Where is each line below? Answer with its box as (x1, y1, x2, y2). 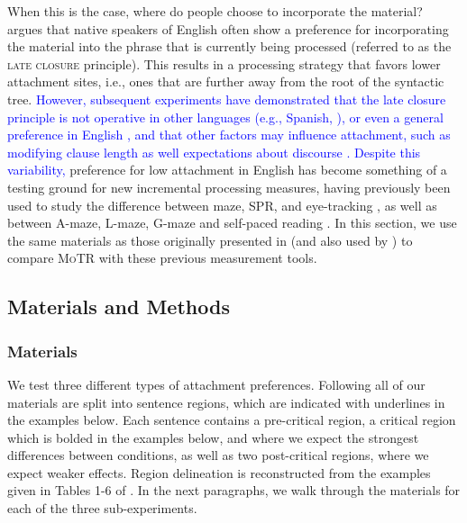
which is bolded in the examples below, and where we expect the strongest (7, 428, 419, 446)
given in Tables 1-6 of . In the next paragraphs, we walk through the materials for (7, 481, 461, 500)
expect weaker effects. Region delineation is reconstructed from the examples (7, 463, 431, 482)
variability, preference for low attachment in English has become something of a (7, 160, 447, 179)
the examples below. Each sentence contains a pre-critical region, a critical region (7, 410, 456, 429)
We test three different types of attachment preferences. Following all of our (7, 374, 426, 393)
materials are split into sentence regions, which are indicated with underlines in (7, 392, 445, 411)
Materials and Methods (7, 293, 230, 320)
